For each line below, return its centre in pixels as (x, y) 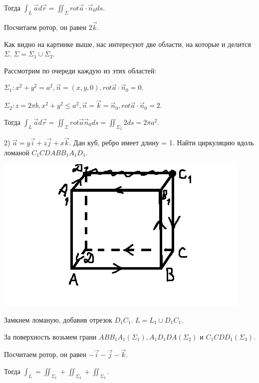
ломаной (17, 152)
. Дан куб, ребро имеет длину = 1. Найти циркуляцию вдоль (161, 143)
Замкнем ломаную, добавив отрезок (58, 320)
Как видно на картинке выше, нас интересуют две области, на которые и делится (128, 44)
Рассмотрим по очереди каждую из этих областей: (80, 70)
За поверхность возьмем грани (50, 336)
